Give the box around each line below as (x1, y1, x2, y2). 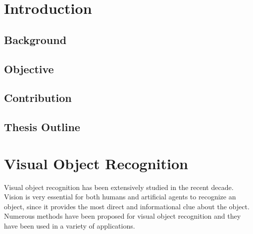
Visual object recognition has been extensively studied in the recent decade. (4, 182, 234, 192)
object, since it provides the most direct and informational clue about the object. (4, 201, 250, 211)
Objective (4, 61, 54, 76)
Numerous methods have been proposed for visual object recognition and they (4, 211, 241, 221)
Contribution (4, 90, 72, 105)
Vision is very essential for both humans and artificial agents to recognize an (4, 191, 236, 202)
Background (4, 32, 67, 47)
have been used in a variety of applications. (4, 221, 135, 231)
